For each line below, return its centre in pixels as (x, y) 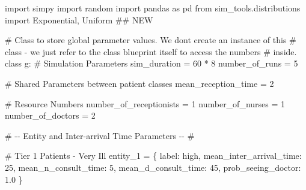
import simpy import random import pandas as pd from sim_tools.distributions (153, 8)
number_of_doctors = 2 (50, 115)
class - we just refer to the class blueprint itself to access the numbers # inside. (151, 51)
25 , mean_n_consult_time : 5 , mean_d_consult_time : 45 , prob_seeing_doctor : (153, 167)
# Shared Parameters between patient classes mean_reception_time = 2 (139, 83)
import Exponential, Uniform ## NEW (79, 19)
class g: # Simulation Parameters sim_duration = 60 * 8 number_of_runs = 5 (151, 63)
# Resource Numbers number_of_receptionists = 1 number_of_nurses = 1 (145, 103)
